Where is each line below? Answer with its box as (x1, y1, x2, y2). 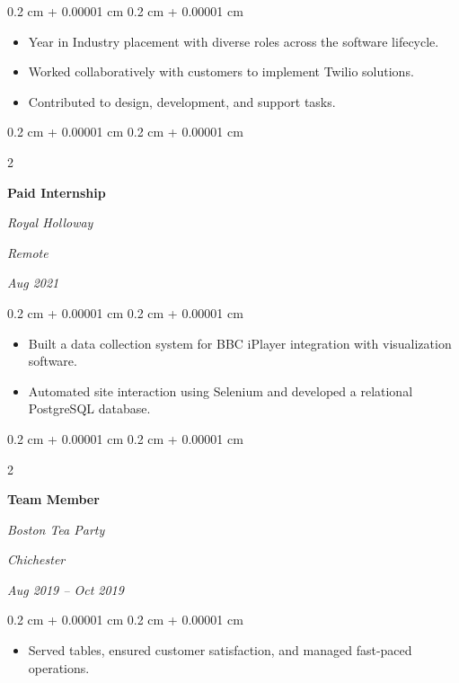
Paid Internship (7, 182, 106, 201)
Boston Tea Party (7, 519, 105, 538)
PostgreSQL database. (28, 399, 151, 418)
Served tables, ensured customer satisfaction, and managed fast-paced (28, 641, 412, 660)
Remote (7, 243, 49, 262)
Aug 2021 (7, 273, 59, 292)
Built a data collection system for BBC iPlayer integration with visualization (28, 333, 452, 352)
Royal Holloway (7, 213, 93, 232)
